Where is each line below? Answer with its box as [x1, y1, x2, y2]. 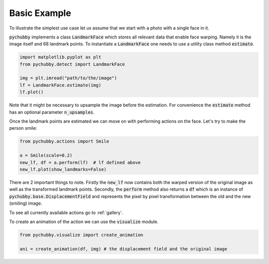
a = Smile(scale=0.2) [19, 153, 73, 158]
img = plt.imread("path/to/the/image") [19, 75, 117, 81]
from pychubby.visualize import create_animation [19, 232, 143, 238]
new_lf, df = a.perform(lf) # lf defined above [19, 160, 141, 165]
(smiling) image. [9, 200, 42, 207]
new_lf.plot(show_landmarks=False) [19, 166, 107, 172]
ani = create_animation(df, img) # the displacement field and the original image [19, 246, 228, 252]
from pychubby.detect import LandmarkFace [19, 61, 125, 67]
